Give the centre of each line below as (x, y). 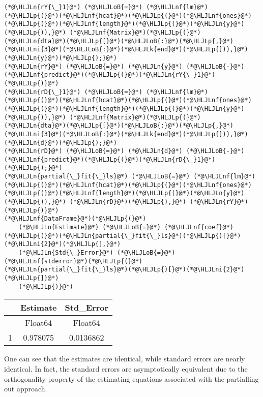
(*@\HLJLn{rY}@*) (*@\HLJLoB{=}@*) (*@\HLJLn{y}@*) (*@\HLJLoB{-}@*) (124, 66)
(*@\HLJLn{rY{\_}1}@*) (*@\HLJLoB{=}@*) (74, 7)
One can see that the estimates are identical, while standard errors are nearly (125, 359)
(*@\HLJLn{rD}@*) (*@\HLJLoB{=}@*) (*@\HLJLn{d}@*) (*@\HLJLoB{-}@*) (124, 151)
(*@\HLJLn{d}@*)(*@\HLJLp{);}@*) (61, 143)
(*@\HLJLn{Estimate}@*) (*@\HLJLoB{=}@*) (90, 227)
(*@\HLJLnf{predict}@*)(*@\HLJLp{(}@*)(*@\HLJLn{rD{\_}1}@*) (110, 159)
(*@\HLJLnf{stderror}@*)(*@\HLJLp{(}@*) (74, 261)
